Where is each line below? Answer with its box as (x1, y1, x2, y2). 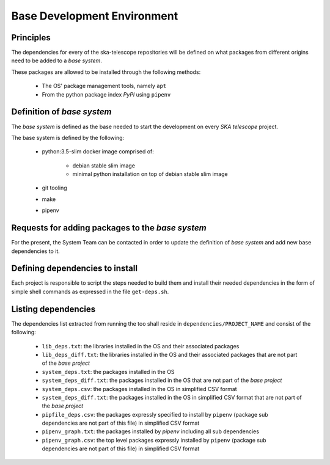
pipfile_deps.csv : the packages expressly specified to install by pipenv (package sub (42, 411, 268, 418)
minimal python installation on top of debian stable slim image (72, 170, 229, 178)
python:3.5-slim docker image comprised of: (42, 148, 154, 155)
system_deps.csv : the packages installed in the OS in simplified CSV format (42, 385, 238, 392)
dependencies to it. (11, 247, 61, 255)
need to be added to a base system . (11, 57, 102, 64)
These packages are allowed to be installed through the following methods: (11, 68, 201, 76)
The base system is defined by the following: (11, 134, 125, 141)
